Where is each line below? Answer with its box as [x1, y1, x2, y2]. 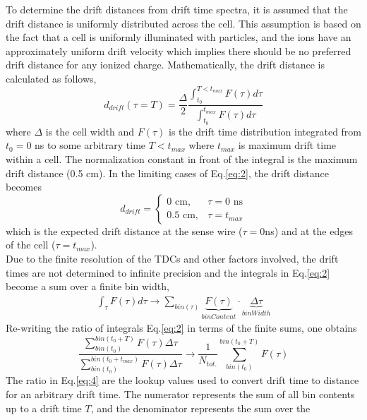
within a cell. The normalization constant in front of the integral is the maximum [6, 152, 358, 167]
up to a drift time [6, 400, 82, 415]
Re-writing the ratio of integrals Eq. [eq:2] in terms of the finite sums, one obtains [6, 320, 357, 335]
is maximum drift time [238, 138, 337, 152]
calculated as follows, [6, 71, 97, 85]
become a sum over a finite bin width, [6, 279, 169, 294]
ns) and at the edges [265, 223, 353, 238]
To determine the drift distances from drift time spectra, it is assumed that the [6, 2, 348, 16]
